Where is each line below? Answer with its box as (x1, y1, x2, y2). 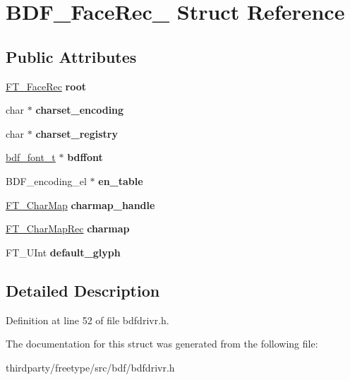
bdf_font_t (6, 150, 56, 165)
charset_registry (35, 126, 118, 141)
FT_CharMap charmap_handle (6, 197, 155, 212)
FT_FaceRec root (6, 78, 87, 93)
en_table (98, 173, 143, 188)
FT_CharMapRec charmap (6, 221, 130, 236)
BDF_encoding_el (6, 173, 87, 188)
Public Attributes (6, 45, 137, 67)
